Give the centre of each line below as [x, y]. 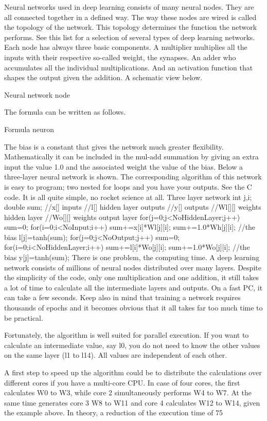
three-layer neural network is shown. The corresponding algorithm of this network [133, 177]
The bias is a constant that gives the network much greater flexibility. [114, 146]
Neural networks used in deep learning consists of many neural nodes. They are [129, 7]
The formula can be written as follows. [65, 112]
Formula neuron [29, 129]
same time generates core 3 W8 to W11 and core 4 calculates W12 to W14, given [132, 402]
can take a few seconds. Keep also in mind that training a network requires [122, 297]
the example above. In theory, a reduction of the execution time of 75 [114, 413]
